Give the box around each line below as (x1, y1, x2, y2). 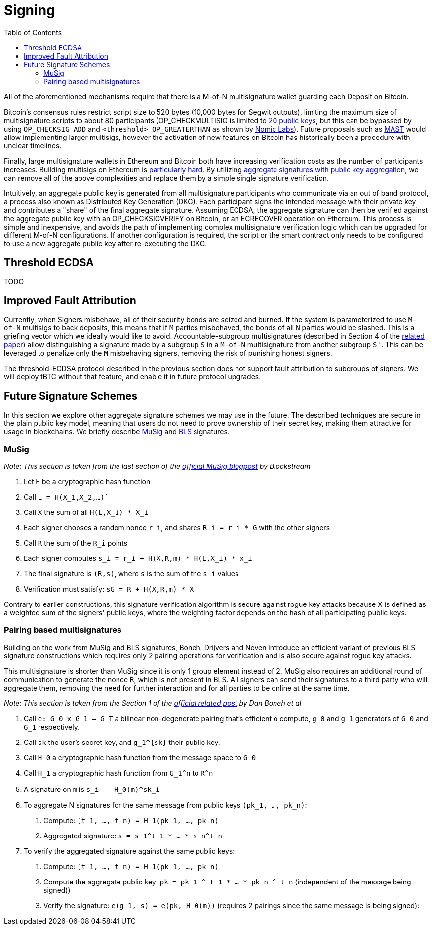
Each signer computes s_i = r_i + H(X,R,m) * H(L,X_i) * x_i (24, 554, 252, 563)
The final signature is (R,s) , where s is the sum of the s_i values (24, 569, 239, 578)
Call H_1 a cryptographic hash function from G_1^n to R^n (24, 768, 213, 777)
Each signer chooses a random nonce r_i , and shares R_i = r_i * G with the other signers (24, 523, 330, 532)
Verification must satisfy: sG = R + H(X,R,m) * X (24, 585, 194, 594)
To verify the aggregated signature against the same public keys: (24, 846, 235, 855)
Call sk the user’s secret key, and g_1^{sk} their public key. (24, 738, 220, 746)
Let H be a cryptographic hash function (24, 477, 151, 486)
